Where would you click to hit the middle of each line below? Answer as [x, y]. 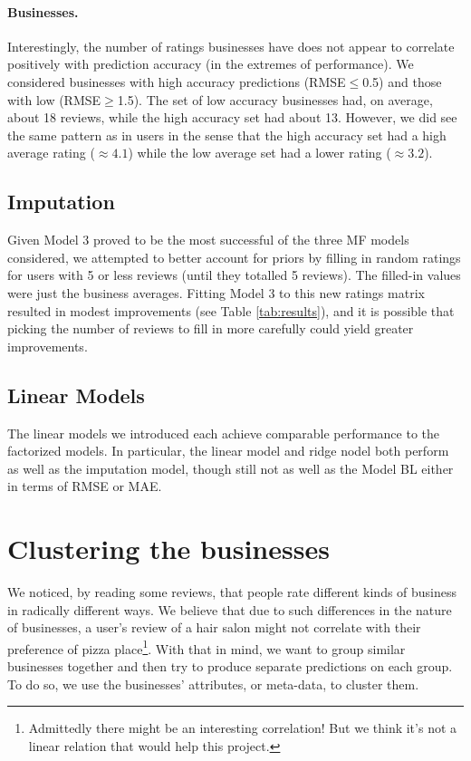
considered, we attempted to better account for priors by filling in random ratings [234, 257]
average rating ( [51, 153]
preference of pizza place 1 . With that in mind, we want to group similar [207, 647]
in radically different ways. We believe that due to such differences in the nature [230, 609]
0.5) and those [402, 81]
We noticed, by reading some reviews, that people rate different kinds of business [232, 592]
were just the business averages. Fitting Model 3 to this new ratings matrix [216, 292]
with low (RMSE [54, 99]
